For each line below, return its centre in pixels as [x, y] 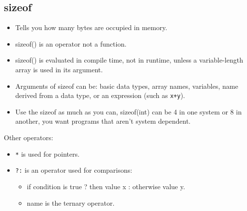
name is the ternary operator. [71, 203]
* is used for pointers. [47, 154]
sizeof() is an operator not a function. [71, 43]
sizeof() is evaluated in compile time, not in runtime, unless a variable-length [129, 60]
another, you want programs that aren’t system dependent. [103, 121]
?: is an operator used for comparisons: [74, 170]
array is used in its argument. [59, 69]
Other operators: [29, 138]
